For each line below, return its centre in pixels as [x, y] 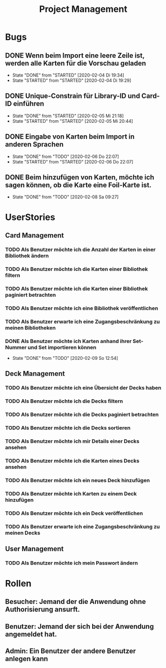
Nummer [16, 347]
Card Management [35, 235]
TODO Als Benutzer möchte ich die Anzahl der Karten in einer [81, 250]
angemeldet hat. [31, 634]
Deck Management [35, 374]
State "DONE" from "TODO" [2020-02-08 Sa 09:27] [65, 197]
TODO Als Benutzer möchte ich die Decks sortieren [68, 428]
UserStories [30, 217]
